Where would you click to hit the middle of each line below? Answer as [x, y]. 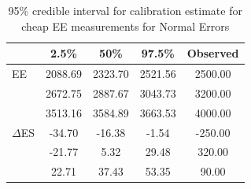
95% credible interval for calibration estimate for [125, 10]
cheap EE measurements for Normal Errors [125, 26]
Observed [213, 53]
